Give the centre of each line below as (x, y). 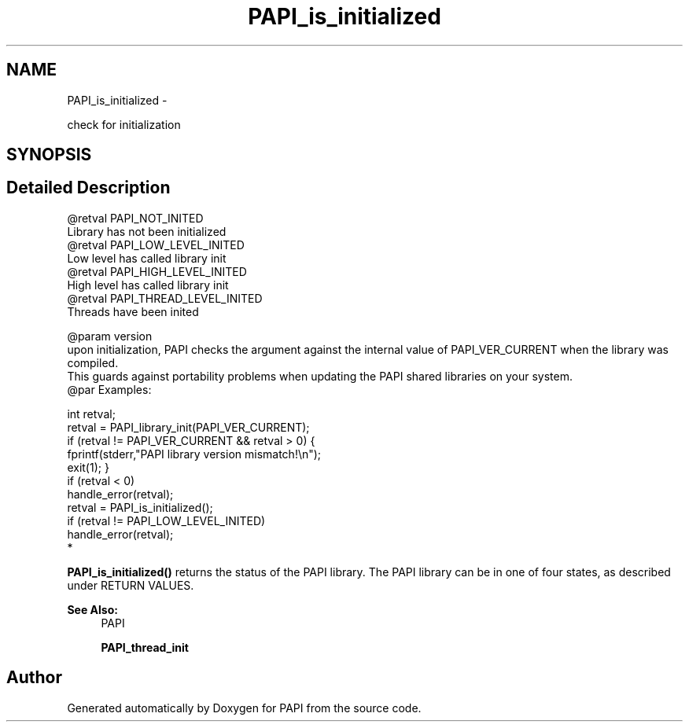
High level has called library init (148, 285)
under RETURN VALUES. (131, 585)
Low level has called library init (147, 258)
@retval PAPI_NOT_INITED (135, 218)
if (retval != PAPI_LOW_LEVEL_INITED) (166, 520)
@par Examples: (109, 389)
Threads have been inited (133, 311)
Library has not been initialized (147, 231)
